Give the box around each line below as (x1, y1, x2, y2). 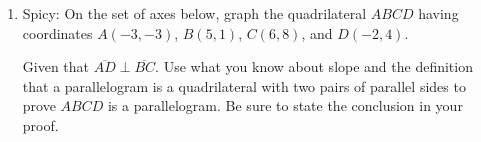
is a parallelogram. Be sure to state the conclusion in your (107, 95, 463, 116)
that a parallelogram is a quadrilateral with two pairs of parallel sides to (22, 75, 466, 96)
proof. (22, 114, 59, 135)
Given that (22, 56, 90, 77)
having (418, 3, 459, 23)
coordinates (22, 22, 93, 43)
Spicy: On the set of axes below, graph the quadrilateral (22, 3, 367, 23)
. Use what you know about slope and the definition (155, 56, 473, 77)
